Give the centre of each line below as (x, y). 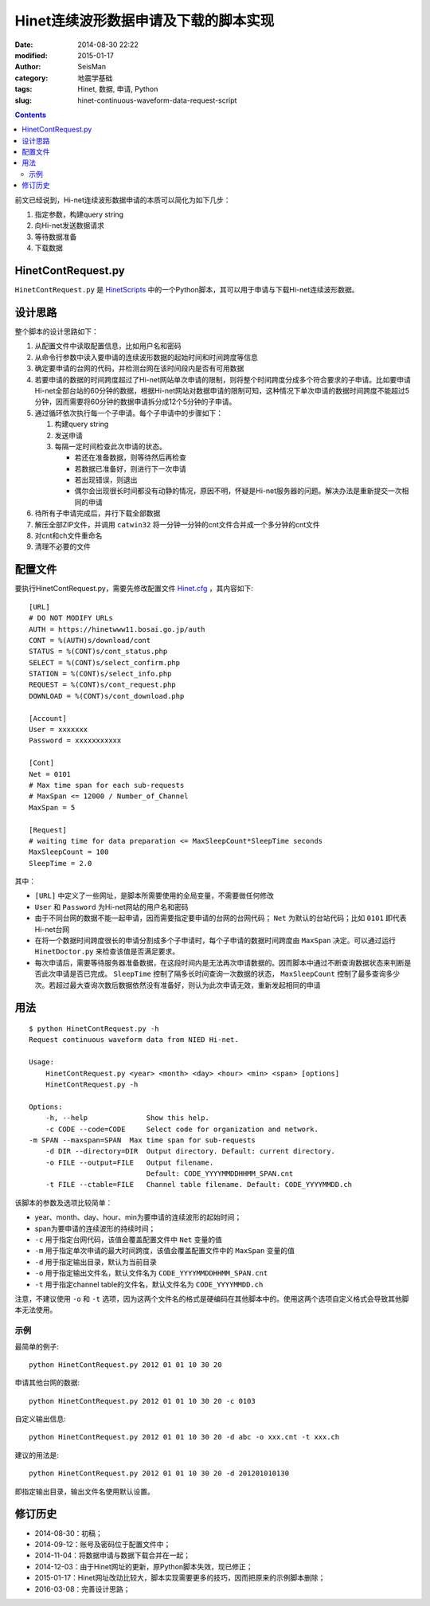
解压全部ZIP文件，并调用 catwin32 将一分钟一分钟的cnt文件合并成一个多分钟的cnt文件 (177, 524)
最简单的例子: (37, 1346)
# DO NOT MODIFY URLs (71, 618)
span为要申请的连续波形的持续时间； (95, 1228)
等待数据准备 (56, 237)
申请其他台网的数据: (47, 1383)
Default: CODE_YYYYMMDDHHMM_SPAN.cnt (220, 1174)
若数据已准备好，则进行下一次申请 (130, 468)
